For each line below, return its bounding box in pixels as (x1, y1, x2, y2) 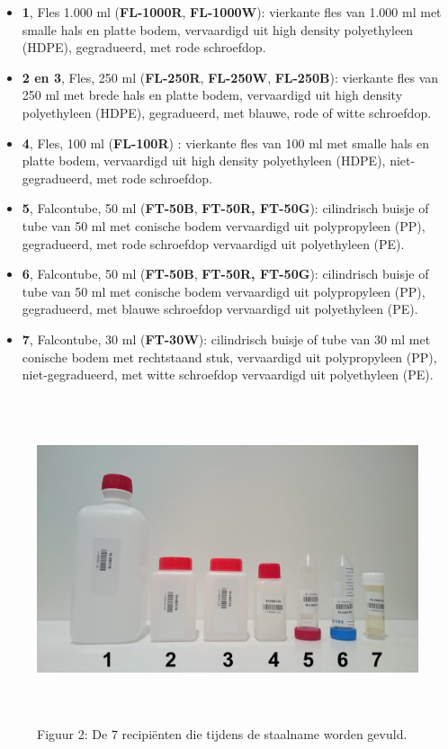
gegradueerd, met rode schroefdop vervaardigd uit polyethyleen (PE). (22, 234, 405, 253)
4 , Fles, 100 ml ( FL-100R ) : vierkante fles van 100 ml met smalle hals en (22, 133, 430, 152)
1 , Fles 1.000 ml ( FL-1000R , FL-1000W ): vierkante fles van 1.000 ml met (22, 3, 442, 21)
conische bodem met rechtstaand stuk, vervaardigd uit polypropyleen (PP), (22, 347, 437, 366)
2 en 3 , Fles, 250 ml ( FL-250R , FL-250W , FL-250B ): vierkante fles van (22, 67, 439, 86)
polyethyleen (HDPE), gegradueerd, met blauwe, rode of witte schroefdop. (22, 103, 432, 121)
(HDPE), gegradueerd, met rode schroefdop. (22, 38, 266, 57)
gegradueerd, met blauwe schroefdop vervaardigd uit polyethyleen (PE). (22, 299, 418, 318)
